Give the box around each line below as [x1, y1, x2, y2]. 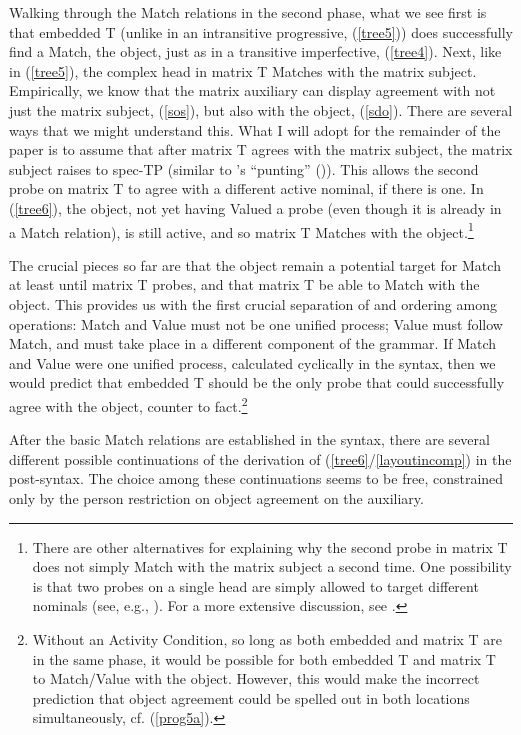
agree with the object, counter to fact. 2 [9, 392, 248, 416]
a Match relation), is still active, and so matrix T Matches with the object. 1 [9, 218, 474, 242]
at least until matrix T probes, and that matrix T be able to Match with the [9, 274, 480, 295]
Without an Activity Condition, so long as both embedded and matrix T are [32, 628, 503, 649]
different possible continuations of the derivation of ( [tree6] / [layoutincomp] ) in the [9, 448, 512, 469]
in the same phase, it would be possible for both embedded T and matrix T [32, 648, 496, 669]
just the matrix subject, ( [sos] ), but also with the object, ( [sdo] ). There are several [9, 99, 513, 120]
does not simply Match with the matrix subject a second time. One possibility [32, 556, 512, 577]
